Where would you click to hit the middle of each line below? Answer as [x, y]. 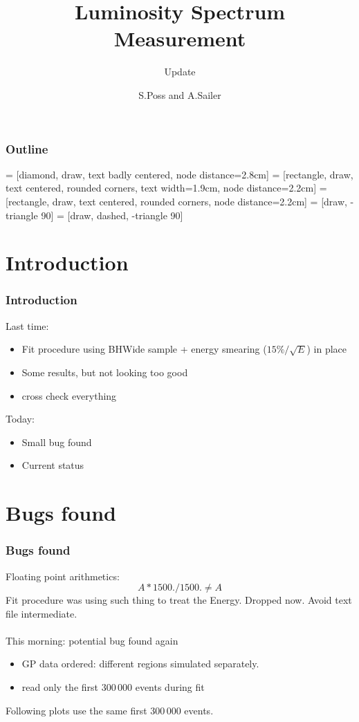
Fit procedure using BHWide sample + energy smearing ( [144, 349]
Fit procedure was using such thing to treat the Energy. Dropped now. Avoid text [179, 600]
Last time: [27, 325]
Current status [53, 465]
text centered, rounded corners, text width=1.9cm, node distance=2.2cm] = [166, 188]
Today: [20, 419]
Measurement [180, 38]
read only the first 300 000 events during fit [113, 687]
